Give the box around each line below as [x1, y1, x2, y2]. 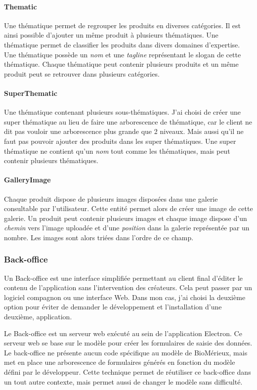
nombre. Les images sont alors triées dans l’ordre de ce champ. [4, 232, 194, 242]
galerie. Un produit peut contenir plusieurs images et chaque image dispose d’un [4, 213, 247, 223]
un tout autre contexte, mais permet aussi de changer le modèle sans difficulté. [4, 376, 243, 387]
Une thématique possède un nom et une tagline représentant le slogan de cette [4, 49, 241, 59]
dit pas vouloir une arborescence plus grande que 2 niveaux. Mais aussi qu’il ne [4, 126, 244, 136]
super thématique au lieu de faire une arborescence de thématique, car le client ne [4, 116, 252, 127]
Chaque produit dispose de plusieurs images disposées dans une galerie [4, 193, 218, 204]
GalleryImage [4, 174, 51, 185]
